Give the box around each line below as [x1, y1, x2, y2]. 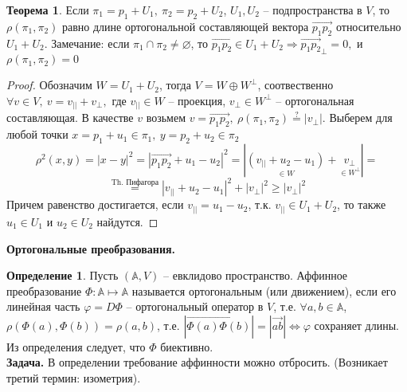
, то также [337, 196, 386, 213]
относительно [335, 18, 401, 34]
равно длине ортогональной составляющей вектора [61, 18, 309, 34]
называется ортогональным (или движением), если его [131, 282, 397, 299]
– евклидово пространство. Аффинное [163, 267, 348, 284]
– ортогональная [276, 92, 354, 108]
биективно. [160, 338, 213, 355]
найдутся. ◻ [96, 213, 158, 229]
